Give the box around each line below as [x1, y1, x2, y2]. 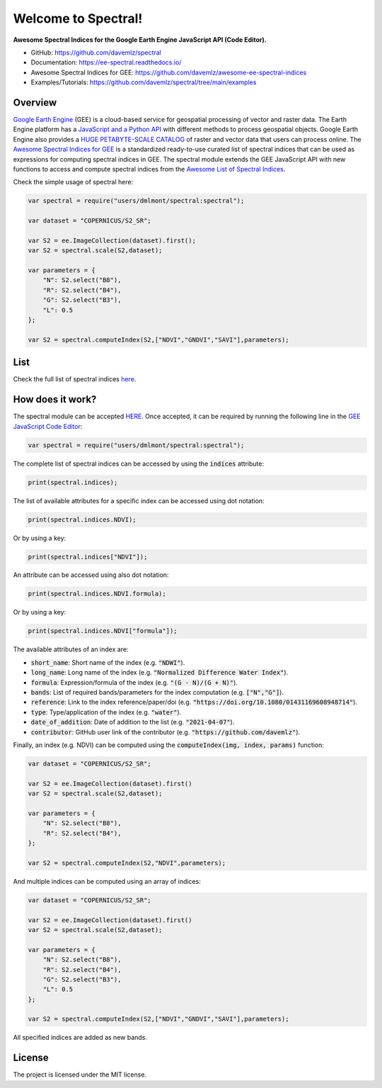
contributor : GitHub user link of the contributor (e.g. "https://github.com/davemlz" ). [30, 727, 301, 736]
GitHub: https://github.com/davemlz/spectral [30, 48, 162, 57]
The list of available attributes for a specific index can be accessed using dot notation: [13, 496, 265, 505]
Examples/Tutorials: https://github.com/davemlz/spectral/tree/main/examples [30, 78, 257, 86]
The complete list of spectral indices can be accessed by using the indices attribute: [13, 459, 265, 468]
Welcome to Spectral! [13, 11, 143, 26]
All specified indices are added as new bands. [13, 1033, 148, 1042]
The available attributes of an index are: [13, 645, 129, 654]
